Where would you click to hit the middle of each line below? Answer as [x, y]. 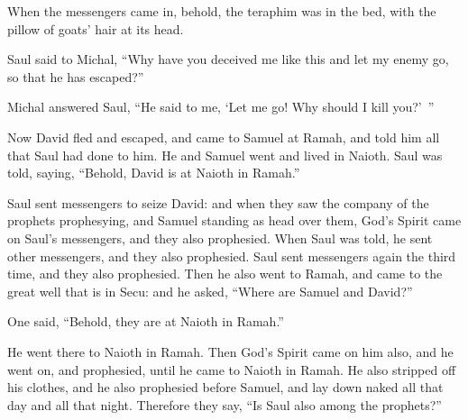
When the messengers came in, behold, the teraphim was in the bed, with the [222, 11]
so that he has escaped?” [76, 76]
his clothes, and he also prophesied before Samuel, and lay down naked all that [225, 387]
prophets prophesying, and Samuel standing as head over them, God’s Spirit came [234, 220]
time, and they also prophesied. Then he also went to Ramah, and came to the [225, 274]
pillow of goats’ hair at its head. [96, 28]
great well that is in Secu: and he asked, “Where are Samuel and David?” [210, 291]
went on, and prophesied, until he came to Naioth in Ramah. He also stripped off [232, 369]
